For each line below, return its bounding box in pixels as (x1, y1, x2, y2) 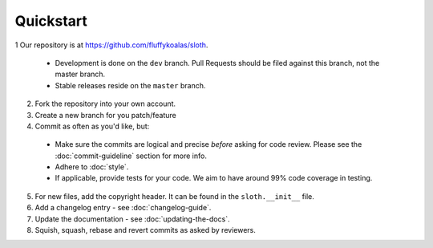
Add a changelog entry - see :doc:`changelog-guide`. (34, 203, 212, 213)
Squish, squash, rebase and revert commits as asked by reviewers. (34, 226, 257, 235)
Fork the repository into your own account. (34, 99, 176, 108)
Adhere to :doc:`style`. (55, 162, 129, 172)
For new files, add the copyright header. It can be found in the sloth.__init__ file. (34, 191, 314, 201)
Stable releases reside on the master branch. (55, 80, 206, 90)
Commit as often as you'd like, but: (34, 121, 150, 131)
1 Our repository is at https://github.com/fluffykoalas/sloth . (14, 40, 208, 50)
